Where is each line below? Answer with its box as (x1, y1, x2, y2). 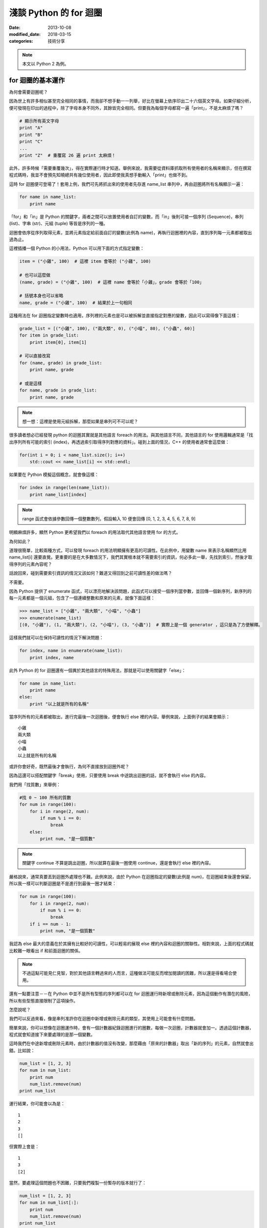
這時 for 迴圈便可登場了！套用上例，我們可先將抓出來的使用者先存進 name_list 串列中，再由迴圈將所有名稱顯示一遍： (9, 181, 245, 187)
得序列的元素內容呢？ (9, 561, 52, 567)
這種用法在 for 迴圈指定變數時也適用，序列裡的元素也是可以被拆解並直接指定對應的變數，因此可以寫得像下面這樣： (9, 312, 241, 318)
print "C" (19, 139, 43, 144)
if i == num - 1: (29, 921, 72, 927)
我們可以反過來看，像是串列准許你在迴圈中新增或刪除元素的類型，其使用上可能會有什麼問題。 (9, 1016, 198, 1022)
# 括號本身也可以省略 (19, 293, 64, 299)
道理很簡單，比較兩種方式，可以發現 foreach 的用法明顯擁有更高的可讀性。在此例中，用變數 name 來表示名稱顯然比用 (9, 548, 247, 554)
